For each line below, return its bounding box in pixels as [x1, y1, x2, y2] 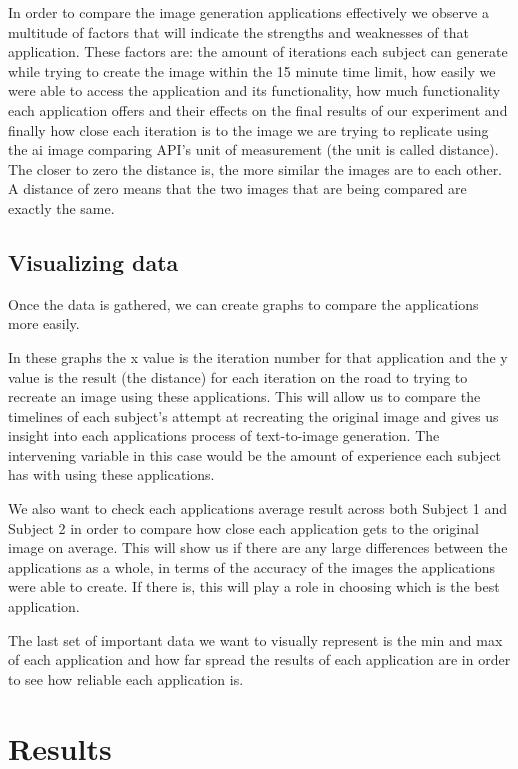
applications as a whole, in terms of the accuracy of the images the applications [8, 556, 495, 577]
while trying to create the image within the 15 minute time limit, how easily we [8, 60, 496, 81]
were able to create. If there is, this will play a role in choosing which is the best [8, 576, 500, 597]
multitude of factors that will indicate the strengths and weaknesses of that [8, 21, 469, 42]
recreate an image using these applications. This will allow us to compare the [8, 386, 481, 407]
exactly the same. [8, 197, 115, 218]
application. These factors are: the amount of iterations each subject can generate [8, 41, 508, 62]
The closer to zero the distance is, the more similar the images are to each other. [8, 158, 503, 179]
